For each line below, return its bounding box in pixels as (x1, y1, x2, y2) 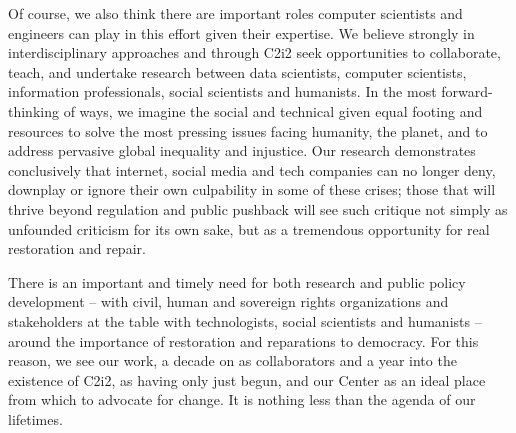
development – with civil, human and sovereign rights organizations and (8, 291, 449, 312)
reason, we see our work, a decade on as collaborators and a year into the (8, 350, 457, 371)
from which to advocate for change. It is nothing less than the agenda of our (8, 389, 476, 410)
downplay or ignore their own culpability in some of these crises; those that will (8, 179, 496, 200)
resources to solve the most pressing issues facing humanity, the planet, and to (8, 120, 488, 141)
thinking (8, 100, 59, 121)
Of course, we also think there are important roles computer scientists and (8, 3, 463, 23)
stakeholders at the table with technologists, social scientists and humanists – (8, 310, 482, 331)
